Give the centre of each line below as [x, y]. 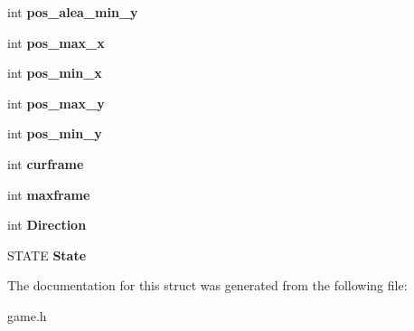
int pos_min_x [55, 73]
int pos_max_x [56, 42]
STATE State [47, 255]
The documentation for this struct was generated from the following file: [207, 285]
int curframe [46, 163]
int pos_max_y [56, 103]
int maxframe [49, 194]
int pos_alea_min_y [73, 12]
